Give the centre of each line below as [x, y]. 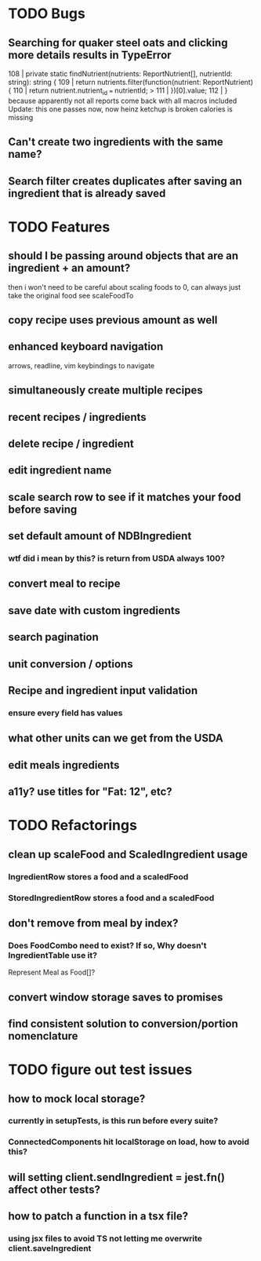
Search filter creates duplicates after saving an [125, 181]
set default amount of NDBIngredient [100, 536]
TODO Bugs [47, 14]
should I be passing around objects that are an [123, 256]
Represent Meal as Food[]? [52, 972]
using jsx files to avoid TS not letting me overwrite [105, 1239]
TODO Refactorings [72, 826]
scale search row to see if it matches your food [125, 497]
